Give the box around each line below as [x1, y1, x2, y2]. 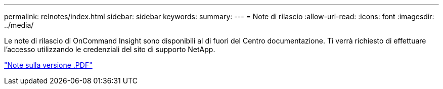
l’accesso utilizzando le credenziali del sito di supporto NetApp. [4, 45, 215, 54]
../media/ [4, 21, 34, 29]
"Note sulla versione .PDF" [4, 61, 93, 69]
